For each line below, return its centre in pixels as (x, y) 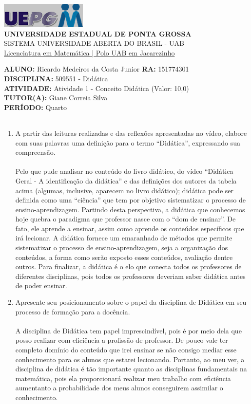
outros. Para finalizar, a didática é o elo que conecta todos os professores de (128, 266)
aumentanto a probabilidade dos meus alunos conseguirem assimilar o (119, 388)
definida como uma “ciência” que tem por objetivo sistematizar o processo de (130, 200)
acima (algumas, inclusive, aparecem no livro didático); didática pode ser (124, 190)
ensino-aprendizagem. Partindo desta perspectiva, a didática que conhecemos (130, 209)
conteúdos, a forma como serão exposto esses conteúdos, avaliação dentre (124, 257)
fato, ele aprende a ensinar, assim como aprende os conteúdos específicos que (130, 228)
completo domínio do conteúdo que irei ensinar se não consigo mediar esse (126, 349)
